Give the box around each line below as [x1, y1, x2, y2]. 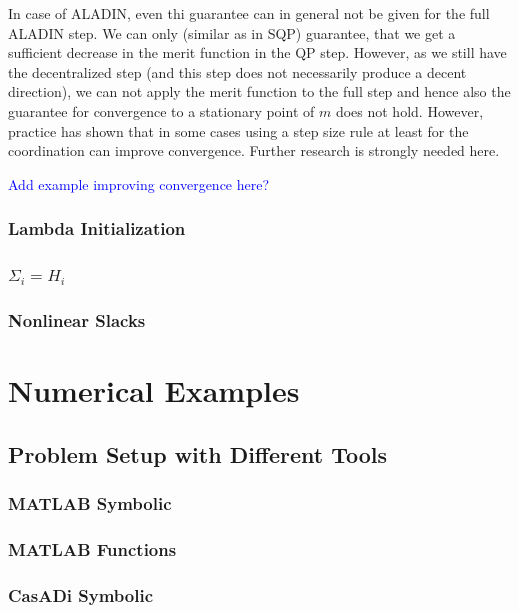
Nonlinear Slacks [8, 307, 146, 332]
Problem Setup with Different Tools [8, 438, 388, 469]
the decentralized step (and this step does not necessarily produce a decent [8, 61, 467, 82]
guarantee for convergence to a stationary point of [8, 100, 315, 121]
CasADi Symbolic [8, 582, 154, 607]
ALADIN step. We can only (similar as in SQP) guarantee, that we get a [8, 22, 456, 43]
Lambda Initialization [8, 216, 186, 241]
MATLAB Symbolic [8, 490, 172, 515]
